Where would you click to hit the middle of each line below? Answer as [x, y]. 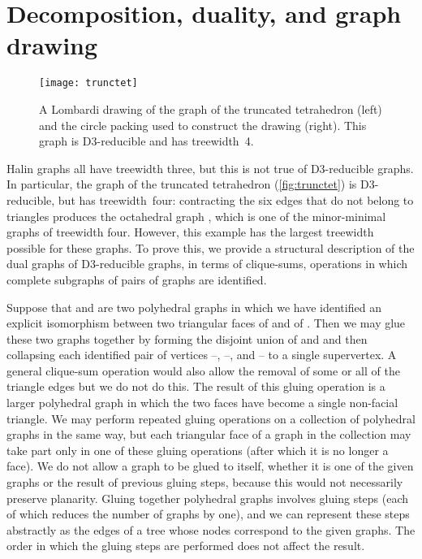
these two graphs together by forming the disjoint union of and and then [187, 338]
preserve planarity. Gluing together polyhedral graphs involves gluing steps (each [208, 498]
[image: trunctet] [88, 83]
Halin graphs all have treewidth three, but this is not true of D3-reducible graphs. [210, 168]
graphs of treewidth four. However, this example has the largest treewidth [190, 232]
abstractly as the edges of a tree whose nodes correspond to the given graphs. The [211, 529]
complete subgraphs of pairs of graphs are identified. [137, 279]
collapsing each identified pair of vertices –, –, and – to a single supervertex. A [202, 355]
